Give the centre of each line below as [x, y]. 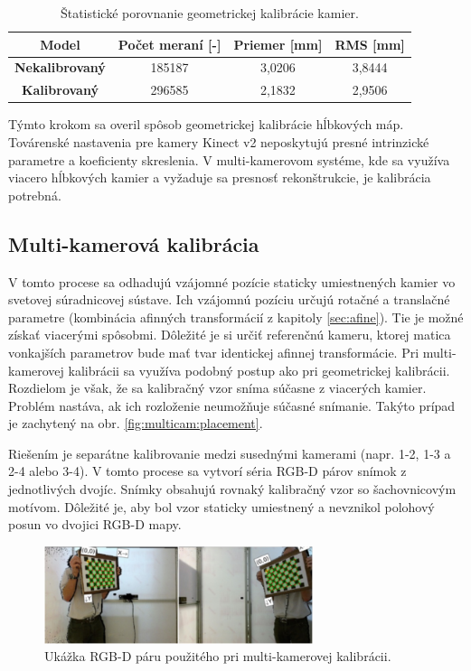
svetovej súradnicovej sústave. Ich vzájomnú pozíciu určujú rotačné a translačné [229, 299]
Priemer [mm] [278, 44]
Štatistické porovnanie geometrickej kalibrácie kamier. [209, 13]
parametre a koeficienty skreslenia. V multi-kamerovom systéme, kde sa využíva [229, 159]
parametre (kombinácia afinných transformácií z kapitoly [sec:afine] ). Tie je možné [236, 317]
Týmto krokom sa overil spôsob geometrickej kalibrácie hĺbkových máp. [206, 124]
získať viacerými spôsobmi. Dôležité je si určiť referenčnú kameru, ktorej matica [230, 335]
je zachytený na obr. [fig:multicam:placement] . [136, 423]
